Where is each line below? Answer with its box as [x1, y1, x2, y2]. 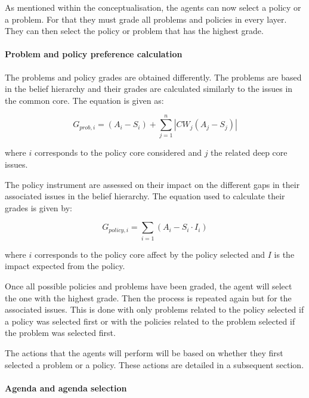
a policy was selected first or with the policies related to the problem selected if [5, 314, 295, 327]
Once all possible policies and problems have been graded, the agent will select [5, 279, 292, 292]
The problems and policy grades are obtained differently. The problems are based [5, 70, 302, 83]
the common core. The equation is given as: [5, 94, 164, 106]
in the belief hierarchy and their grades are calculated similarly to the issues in [5, 82, 293, 95]
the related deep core [211, 146, 288, 159]
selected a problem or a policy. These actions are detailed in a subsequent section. [5, 358, 304, 371]
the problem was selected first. [5, 326, 116, 339]
